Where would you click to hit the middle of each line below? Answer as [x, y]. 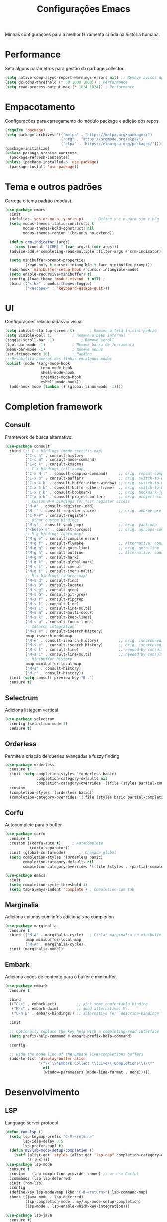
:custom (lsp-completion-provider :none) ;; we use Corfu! [74, 1174]
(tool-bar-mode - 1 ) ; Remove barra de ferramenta [70, 345]
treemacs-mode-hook [61, 377]
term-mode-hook [56, 368]
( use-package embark [27, 986]
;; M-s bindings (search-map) [56, 576]
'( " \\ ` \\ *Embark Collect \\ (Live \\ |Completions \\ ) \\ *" [96, 1063]
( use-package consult [28, 446]
